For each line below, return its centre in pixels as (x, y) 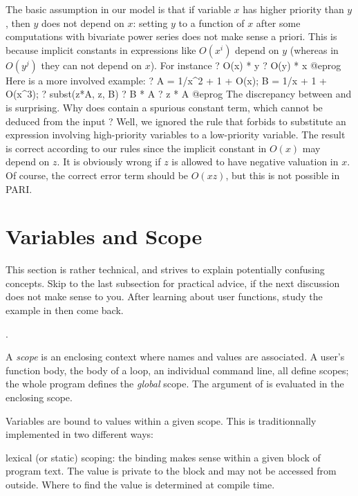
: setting (150, 22)
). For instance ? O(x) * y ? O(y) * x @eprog (246, 65)
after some (278, 22)
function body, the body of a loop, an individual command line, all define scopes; (177, 370)
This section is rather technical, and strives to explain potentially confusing (165, 269)
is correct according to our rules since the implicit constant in (136, 148)
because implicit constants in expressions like (101, 49)
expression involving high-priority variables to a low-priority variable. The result (176, 135)
